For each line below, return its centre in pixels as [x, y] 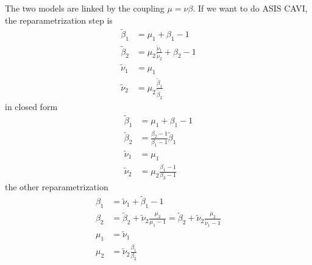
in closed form [31, 106]
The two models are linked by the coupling [85, 8]
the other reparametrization [57, 187]
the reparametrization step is [59, 20]
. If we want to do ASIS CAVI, [250, 8]
